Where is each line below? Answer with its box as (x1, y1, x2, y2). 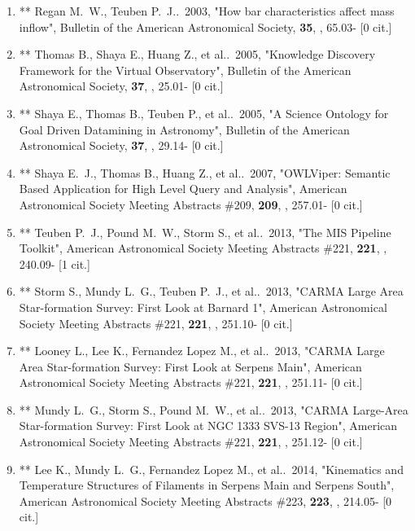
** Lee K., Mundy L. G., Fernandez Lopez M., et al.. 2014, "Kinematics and (19, 460, 404, 477)
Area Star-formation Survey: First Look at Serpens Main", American (19, 358, 362, 375)
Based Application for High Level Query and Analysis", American (19, 180, 347, 197)
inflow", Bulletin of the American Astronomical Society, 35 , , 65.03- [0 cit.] (19, 18, 392, 35)
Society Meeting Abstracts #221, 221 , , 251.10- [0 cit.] (19, 314, 293, 331)
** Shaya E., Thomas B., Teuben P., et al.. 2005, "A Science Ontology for (19, 104, 389, 121)
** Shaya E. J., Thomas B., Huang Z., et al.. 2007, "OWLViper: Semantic (19, 164, 391, 181)
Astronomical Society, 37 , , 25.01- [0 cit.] (19, 77, 224, 94)
